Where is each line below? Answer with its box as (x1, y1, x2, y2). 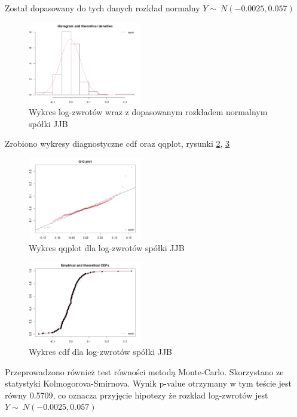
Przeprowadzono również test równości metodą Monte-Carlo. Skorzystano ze (5, 365, 284, 378)
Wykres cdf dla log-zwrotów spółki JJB (29, 345, 173, 358)
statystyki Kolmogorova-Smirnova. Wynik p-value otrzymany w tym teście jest (5, 377, 292, 390)
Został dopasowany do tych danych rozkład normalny (5, 2, 200, 14)
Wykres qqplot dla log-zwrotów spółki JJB (29, 241, 185, 254)
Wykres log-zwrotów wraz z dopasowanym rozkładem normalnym (29, 106, 268, 118)
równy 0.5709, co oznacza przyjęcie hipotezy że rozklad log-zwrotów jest (5, 388, 268, 401)
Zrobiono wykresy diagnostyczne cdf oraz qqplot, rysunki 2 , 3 (5, 137, 230, 150)
